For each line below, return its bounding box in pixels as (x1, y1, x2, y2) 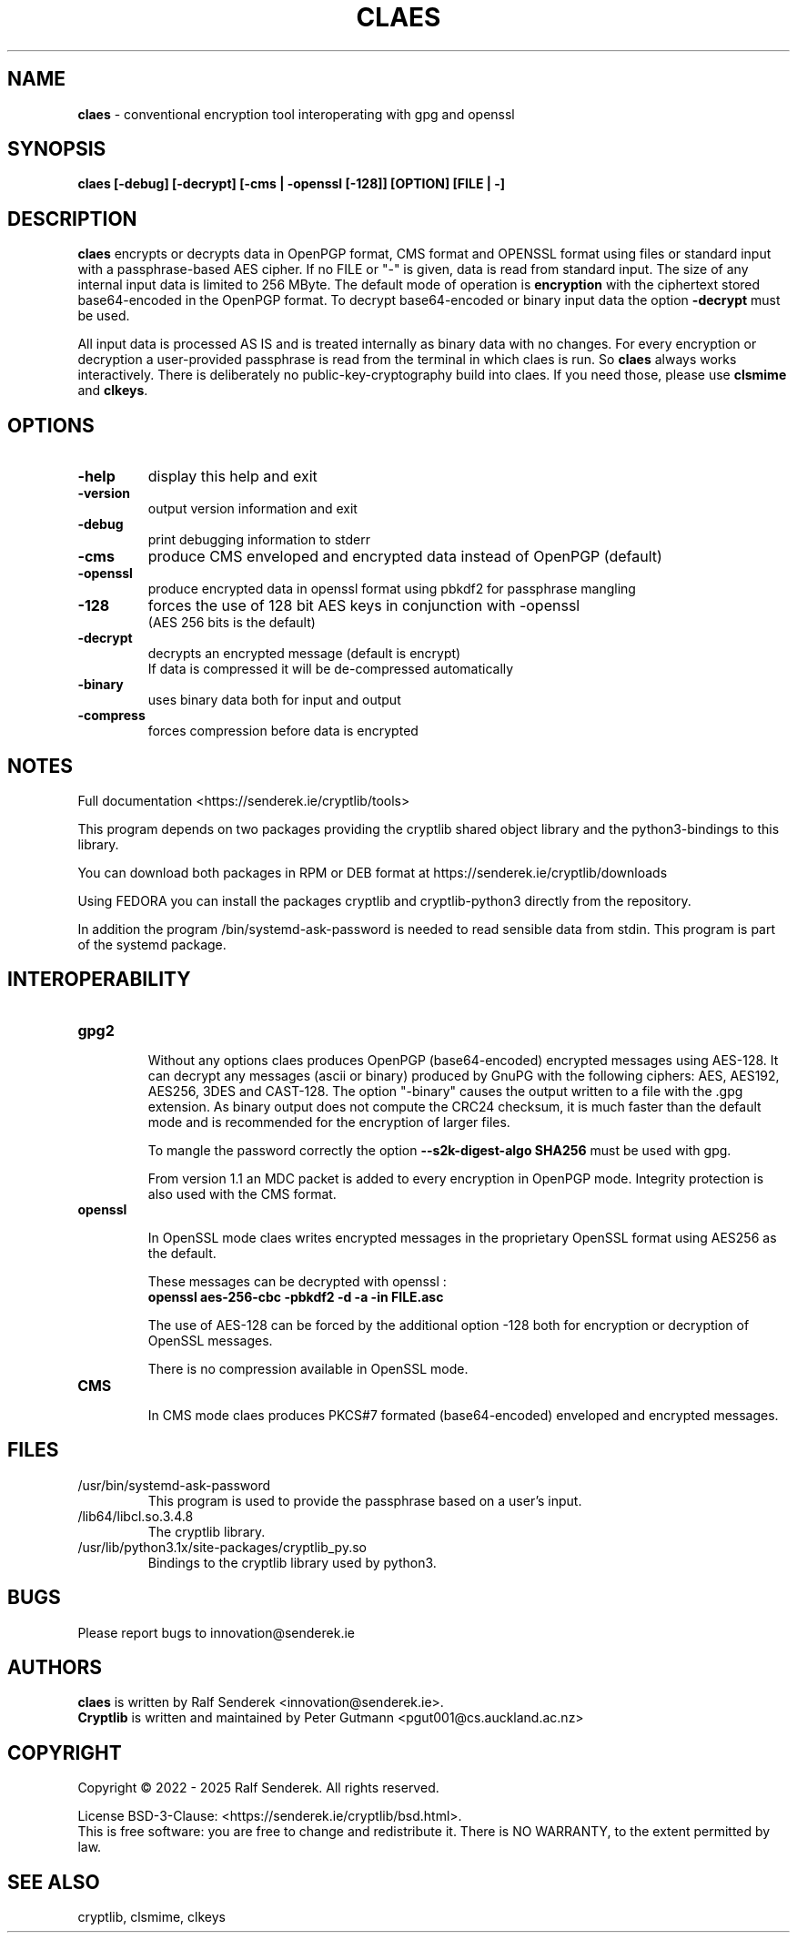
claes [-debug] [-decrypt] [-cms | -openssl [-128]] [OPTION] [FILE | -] (77, 176, 506, 192)
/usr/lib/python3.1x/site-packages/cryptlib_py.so (77, 1539, 367, 1555)
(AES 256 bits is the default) (147, 615, 316, 631)
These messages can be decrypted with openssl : (147, 1273, 447, 1289)
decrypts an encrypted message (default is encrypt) (147, 645, 461, 662)
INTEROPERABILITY (7, 968, 191, 991)
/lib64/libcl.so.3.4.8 (77, 1508, 194, 1524)
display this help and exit (147, 467, 318, 486)
